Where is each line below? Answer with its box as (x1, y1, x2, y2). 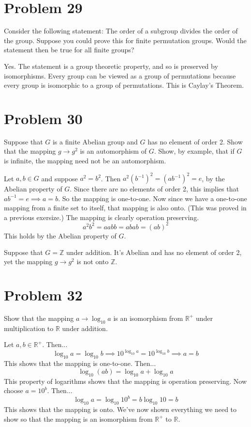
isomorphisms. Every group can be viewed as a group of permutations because (4, 70, 236, 80)
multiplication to (4, 323, 54, 333)
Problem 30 (4, 108, 83, 128)
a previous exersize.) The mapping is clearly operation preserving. (4, 212, 199, 222)
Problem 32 (4, 285, 83, 304)
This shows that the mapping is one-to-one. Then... (4, 358, 156, 368)
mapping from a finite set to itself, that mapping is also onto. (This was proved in (4, 203, 247, 213)
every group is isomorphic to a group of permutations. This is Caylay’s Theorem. (4, 80, 244, 90)
